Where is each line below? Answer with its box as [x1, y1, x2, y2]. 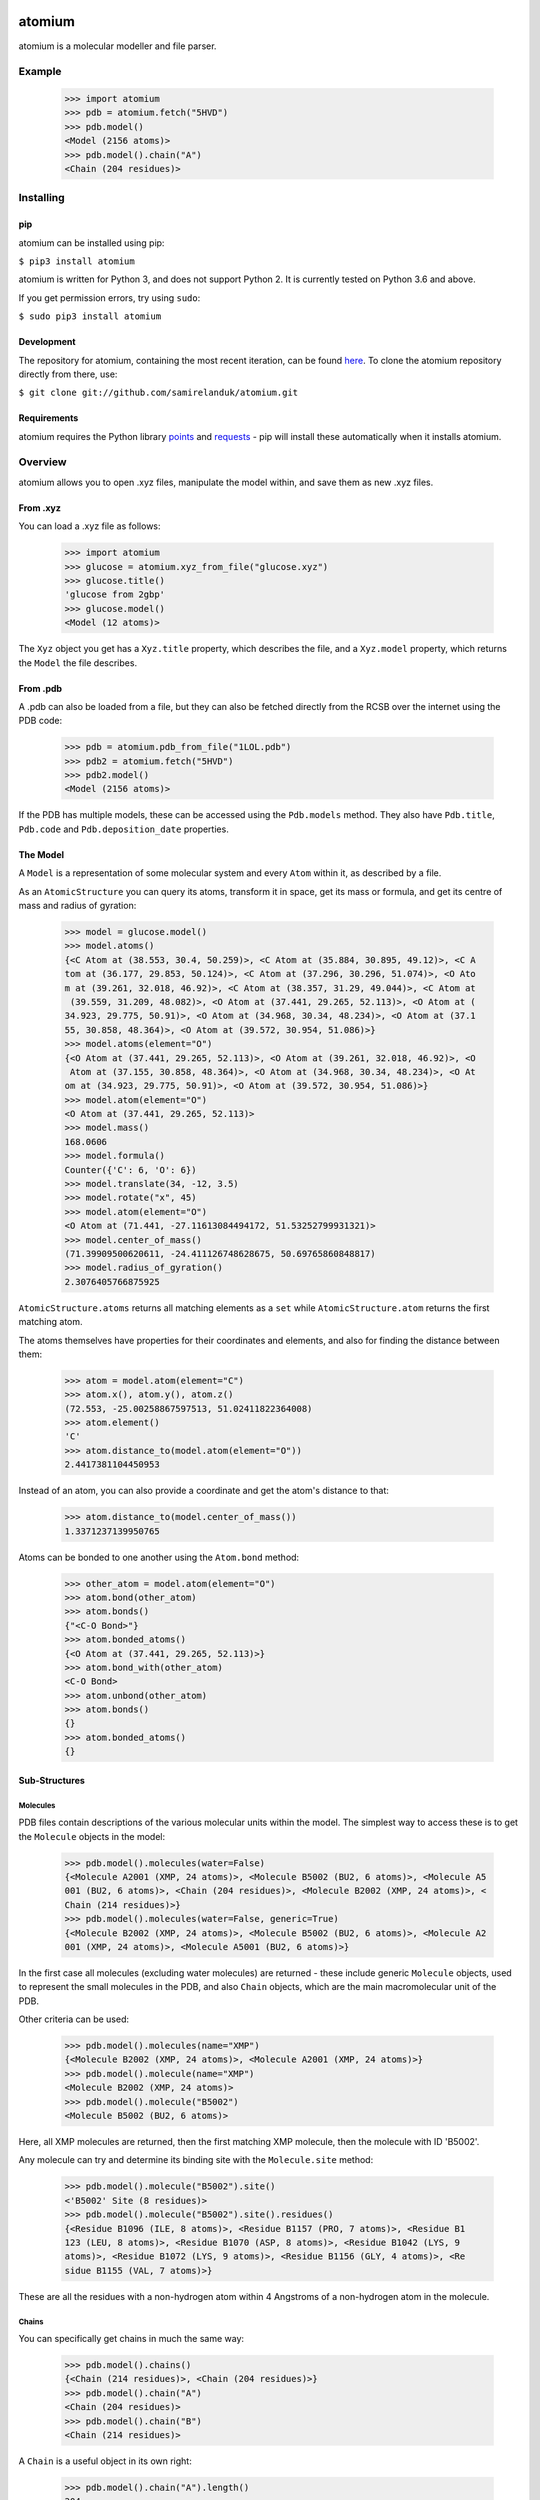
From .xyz [18, 501, 62, 514]
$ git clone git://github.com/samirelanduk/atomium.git [18, 387, 299, 399]
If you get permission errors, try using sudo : [18, 291, 201, 304]
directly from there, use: [18, 368, 118, 380]
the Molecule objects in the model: [18, 1830, 166, 1842]
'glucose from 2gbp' [64, 589, 165, 600]
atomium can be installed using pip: [18, 236, 165, 249]
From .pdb [18, 682, 63, 694]
